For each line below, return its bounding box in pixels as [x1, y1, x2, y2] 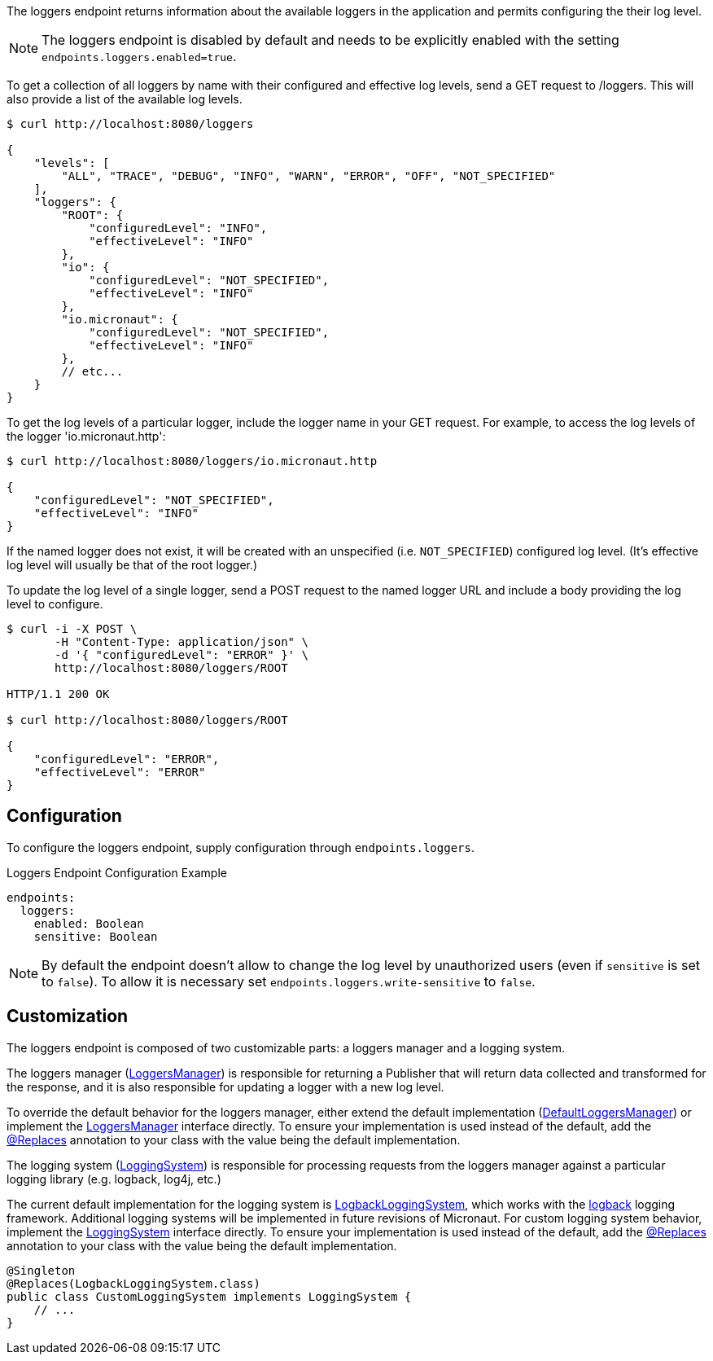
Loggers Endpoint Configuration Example [7, 865, 227, 880]
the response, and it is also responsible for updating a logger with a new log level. [7, 1079, 444, 1094]
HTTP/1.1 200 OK [7, 687, 110, 700]
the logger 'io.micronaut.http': [7, 429, 166, 443]
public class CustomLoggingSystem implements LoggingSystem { [7, 1289, 412, 1303]
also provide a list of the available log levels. [7, 92, 243, 106]
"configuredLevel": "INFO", [89, 222, 268, 235]
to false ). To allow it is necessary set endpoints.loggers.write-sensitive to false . [42, 972, 536, 990]
